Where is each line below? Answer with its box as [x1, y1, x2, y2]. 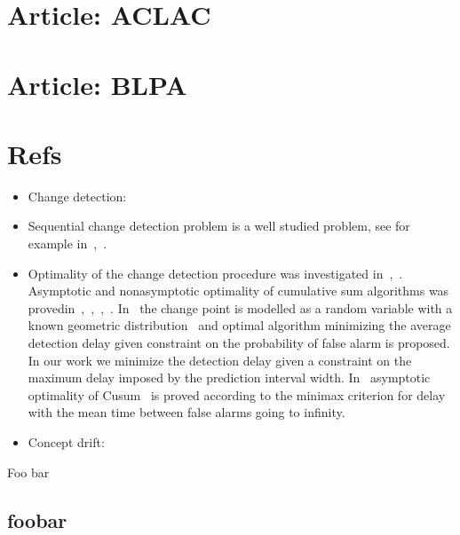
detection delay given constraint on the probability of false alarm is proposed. [28, 334, 450, 352]
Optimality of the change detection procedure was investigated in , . [28, 264, 403, 282]
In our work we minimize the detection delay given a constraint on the [28, 350, 412, 369]
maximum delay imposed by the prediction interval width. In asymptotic [28, 368, 431, 387]
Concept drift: [28, 433, 105, 451]
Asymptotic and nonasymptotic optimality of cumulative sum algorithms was [28, 281, 449, 300]
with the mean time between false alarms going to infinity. [28, 403, 345, 421]
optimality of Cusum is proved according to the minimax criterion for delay [28, 385, 446, 404]
